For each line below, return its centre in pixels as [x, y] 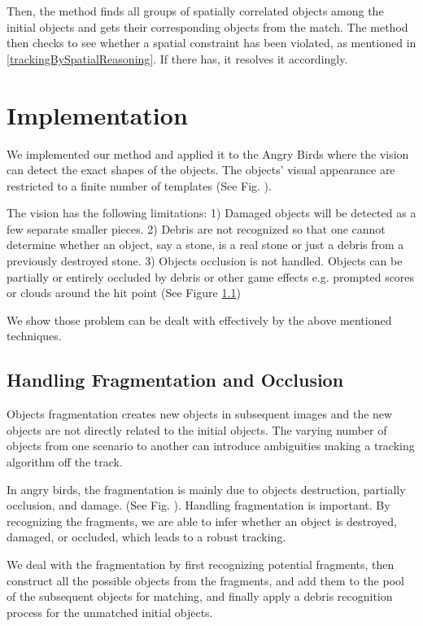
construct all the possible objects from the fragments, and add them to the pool [205, 580]
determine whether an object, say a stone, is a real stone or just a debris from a [205, 245]
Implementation [97, 114]
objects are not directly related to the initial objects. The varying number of [197, 429]
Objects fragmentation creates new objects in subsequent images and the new [200, 414]
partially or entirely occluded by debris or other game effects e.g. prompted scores [211, 276]
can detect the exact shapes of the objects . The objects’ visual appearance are [201, 170]
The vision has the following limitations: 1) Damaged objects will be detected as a [211, 213]
